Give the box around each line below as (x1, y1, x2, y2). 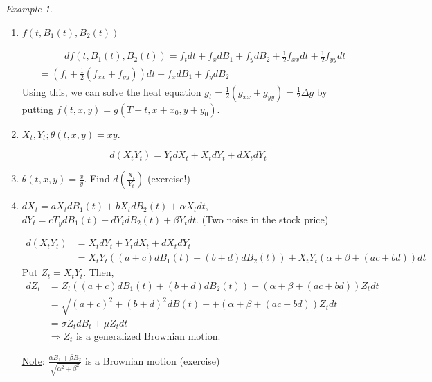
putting (21, 101, 53, 116)
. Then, (83, 265, 114, 279)
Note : (21, 353, 45, 367)
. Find (84, 171, 110, 186)
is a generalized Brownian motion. (76, 332, 221, 342)
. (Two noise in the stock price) (196, 211, 329, 226)
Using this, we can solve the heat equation (21, 84, 201, 98)
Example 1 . (6, 1, 53, 15)
